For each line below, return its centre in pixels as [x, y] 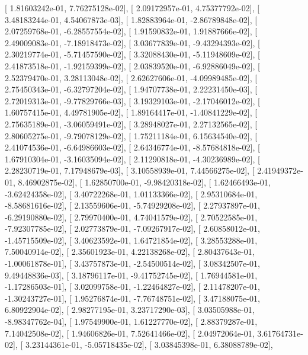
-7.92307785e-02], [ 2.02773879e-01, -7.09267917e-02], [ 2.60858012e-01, [132, 228]
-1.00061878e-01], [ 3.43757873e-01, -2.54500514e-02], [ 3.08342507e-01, [132, 263]
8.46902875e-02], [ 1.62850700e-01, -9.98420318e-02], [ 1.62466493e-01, [144, 182]
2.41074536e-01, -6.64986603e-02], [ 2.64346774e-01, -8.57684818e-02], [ [132, 147]
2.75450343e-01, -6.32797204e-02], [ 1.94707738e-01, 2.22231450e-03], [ [131, 89]
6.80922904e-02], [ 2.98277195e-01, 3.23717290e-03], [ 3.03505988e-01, [130, 310]
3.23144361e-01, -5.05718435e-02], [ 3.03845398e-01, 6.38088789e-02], [149, 345]
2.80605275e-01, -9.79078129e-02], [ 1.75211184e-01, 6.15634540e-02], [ [131, 135]
